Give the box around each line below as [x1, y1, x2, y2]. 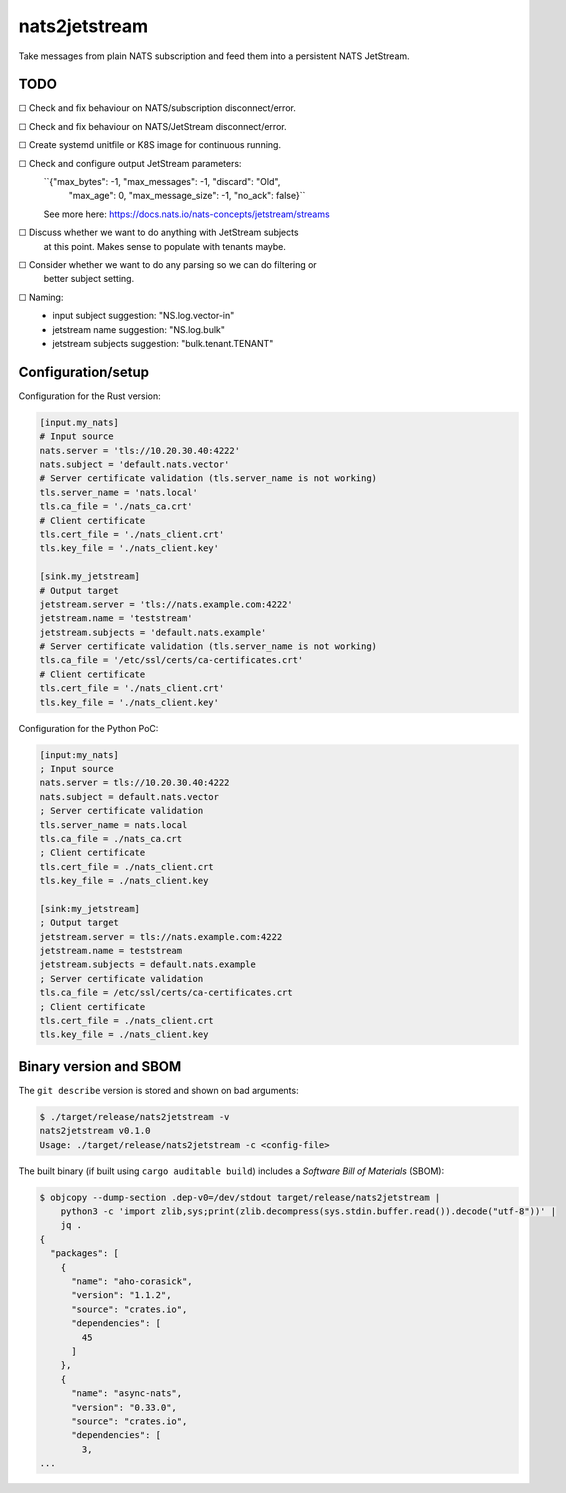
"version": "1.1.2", [71, 1290, 172, 1301]
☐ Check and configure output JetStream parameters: [18, 157, 242, 169]
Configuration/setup [18, 363, 150, 380]
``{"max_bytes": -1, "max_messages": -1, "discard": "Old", [43, 176, 281, 188]
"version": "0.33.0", [71, 1401, 177, 1413]
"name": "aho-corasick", [71, 1275, 194, 1287]
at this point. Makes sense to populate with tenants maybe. [43, 240, 287, 252]
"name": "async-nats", [71, 1388, 183, 1399]
